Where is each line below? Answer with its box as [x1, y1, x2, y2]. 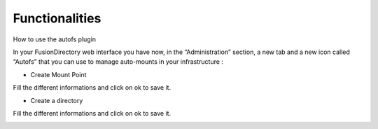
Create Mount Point [30, 70, 87, 79]
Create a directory [30, 96, 83, 104]
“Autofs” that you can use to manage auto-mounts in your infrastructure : [13, 57, 224, 66]
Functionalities [13, 11, 101, 26]
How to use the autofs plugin [13, 35, 97, 43]
